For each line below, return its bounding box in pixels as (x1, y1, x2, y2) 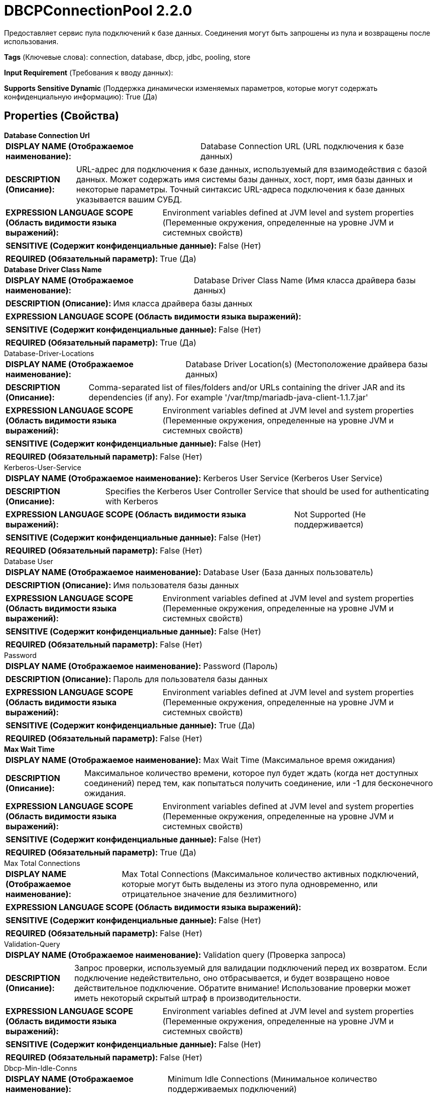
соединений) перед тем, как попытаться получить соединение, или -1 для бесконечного (84, 778, 433, 788)
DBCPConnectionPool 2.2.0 (4, 2, 192, 19)
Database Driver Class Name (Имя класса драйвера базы (193, 275, 416, 285)
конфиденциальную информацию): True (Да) (4, 92, 158, 101)
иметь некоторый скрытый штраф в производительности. (74, 993, 301, 1003)
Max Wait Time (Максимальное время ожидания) (203, 754, 396, 765)
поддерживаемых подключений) (167, 1083, 297, 1094)
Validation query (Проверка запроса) (203, 949, 346, 960)
